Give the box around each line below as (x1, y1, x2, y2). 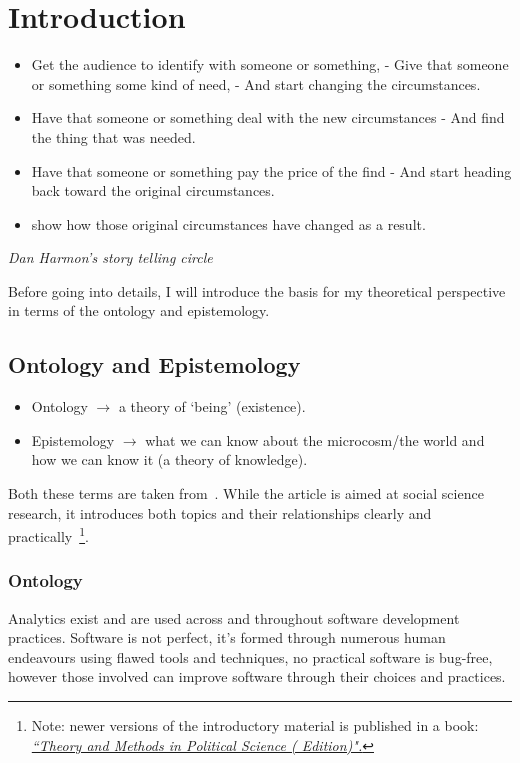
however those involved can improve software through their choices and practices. (8, 666, 506, 687)
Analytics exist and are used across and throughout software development (8, 607, 460, 628)
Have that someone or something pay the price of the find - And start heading (31, 160, 512, 181)
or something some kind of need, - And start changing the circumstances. (31, 73, 481, 94)
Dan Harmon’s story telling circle (8, 247, 213, 268)
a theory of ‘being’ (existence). (118, 396, 306, 417)
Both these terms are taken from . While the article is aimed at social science (8, 483, 484, 504)
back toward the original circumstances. (31, 180, 275, 201)
